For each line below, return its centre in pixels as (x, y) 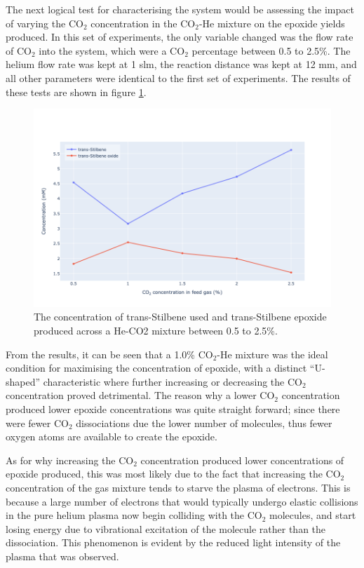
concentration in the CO (143, 23)
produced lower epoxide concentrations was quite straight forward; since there (173, 408)
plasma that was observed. (62, 556)
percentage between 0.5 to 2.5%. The (271, 50)
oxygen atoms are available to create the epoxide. (112, 437)
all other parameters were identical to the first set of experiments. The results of (178, 77)
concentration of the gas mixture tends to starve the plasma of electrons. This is (178, 487)
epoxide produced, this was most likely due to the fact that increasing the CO (173, 474)
